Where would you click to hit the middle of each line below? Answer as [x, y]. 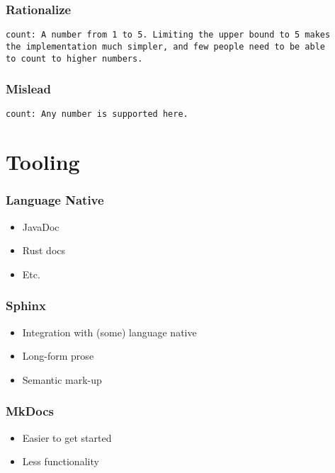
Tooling [43, 162]
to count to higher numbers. [74, 58]
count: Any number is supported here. [97, 114]
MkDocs [30, 411]
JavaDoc [41, 226]
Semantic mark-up [62, 379]
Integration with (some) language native [109, 332]
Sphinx [26, 306]
